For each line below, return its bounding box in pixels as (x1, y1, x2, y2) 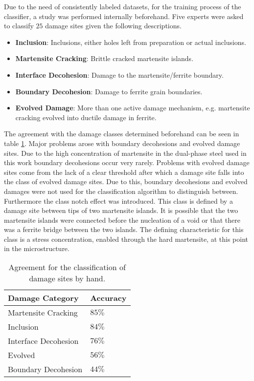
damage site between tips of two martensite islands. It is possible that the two (4, 205, 238, 215)
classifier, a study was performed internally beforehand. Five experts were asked (4, 11, 244, 21)
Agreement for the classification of (8, 261, 126, 273)
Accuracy (90, 292, 127, 304)
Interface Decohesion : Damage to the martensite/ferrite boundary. (15, 69, 224, 80)
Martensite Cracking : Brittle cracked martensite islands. (15, 53, 194, 63)
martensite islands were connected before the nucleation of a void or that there (4, 214, 241, 225)
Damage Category (8, 292, 79, 304)
